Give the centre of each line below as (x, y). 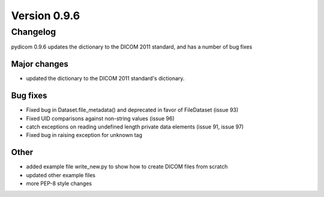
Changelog (34, 32)
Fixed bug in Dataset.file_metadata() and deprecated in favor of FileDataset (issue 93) (132, 110)
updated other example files (61, 175)
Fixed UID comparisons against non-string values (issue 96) (100, 118)
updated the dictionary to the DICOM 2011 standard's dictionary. (105, 79)
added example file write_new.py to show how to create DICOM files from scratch (127, 167)
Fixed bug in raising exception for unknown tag (84, 135)
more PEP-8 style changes (59, 184)
